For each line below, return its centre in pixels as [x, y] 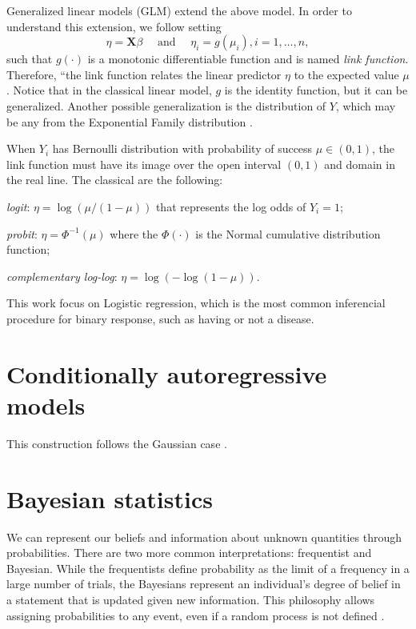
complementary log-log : [62, 276]
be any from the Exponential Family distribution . [130, 121]
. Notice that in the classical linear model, [109, 90]
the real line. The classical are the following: [115, 180]
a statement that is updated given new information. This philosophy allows [191, 599]
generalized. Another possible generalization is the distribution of [166, 105]
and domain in [360, 164]
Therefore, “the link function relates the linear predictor [144, 74]
